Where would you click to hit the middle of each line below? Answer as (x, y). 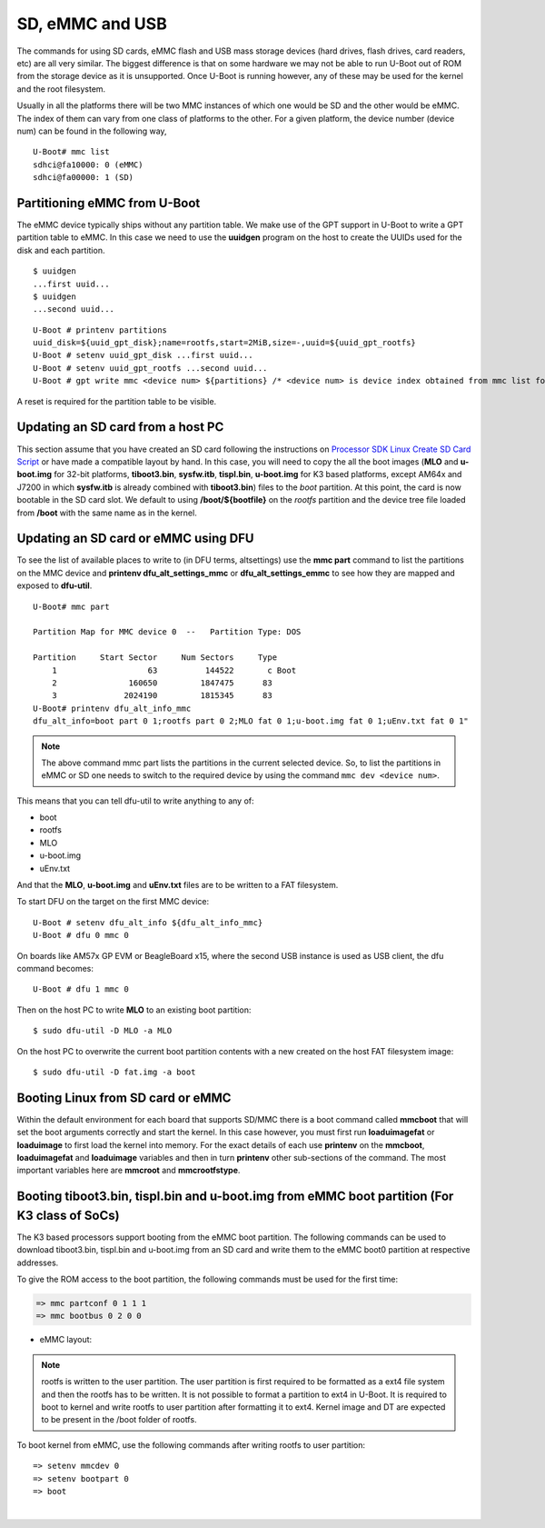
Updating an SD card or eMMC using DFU (135, 539)
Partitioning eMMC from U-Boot (109, 203)
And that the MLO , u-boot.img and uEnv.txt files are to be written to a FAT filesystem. (178, 885)
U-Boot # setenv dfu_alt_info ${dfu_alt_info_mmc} (148, 922)
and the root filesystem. (61, 89)
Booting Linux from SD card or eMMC (124, 1098)
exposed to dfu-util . (54, 585)
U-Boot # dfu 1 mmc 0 (81, 989)
